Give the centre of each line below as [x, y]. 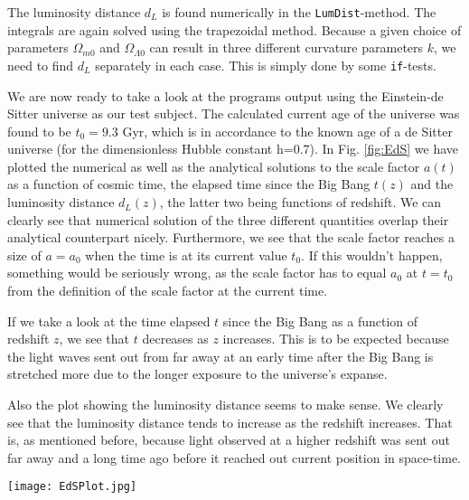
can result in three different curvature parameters [286, 47]
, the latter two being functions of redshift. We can [300, 202]
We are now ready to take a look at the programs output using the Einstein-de [225, 95]
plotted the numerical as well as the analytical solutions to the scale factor [214, 166]
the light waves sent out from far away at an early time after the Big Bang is [220, 356]
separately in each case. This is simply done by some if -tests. [266, 65]
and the [432, 184]
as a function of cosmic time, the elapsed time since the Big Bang [189, 184]
